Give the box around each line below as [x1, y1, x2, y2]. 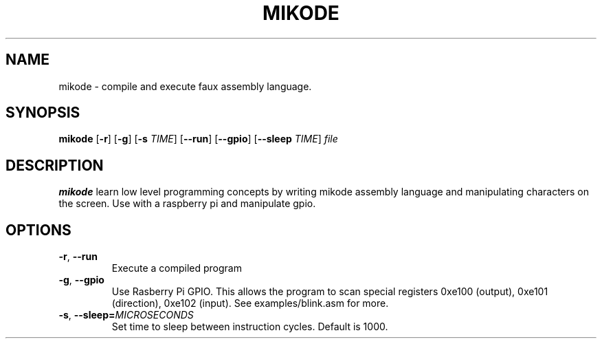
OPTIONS [5, 221, 71, 239]
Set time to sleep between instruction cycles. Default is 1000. [111, 321, 388, 333]
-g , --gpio [58, 274, 104, 286]
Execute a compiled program [111, 262, 242, 275]
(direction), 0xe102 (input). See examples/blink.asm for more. [111, 297, 389, 310]
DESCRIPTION [5, 156, 104, 174]
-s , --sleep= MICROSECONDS [58, 309, 194, 321]
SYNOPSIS [5, 104, 80, 122]
